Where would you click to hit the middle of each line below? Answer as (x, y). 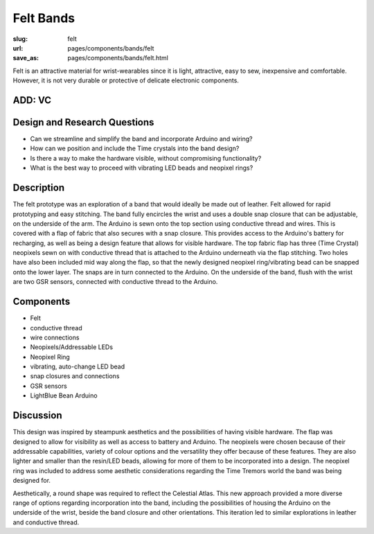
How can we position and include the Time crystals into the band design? (135, 148)
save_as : (26, 58)
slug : (20, 39)
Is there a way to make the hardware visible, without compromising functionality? (146, 158)
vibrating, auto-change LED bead (77, 366)
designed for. (32, 481)
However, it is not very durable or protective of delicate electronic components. (126, 80)
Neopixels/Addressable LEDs (72, 347)
